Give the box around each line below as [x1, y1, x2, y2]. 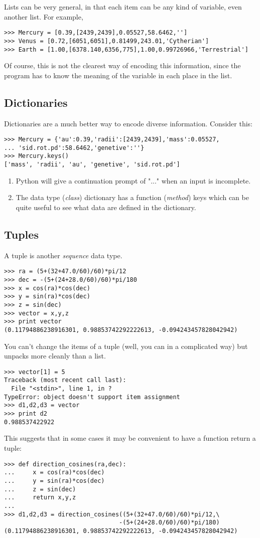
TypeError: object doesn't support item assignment [4, 393, 180, 401]
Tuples [4, 226, 39, 242]
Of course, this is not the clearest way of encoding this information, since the [4, 60, 241, 71]
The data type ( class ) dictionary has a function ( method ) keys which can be [16, 192, 249, 203]
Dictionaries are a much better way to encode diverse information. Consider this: [4, 118, 252, 128]
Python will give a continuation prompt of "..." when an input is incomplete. [16, 175, 251, 186]
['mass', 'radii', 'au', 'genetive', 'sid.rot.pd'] [4, 161, 180, 168]
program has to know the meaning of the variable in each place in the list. [4, 70, 232, 80]
